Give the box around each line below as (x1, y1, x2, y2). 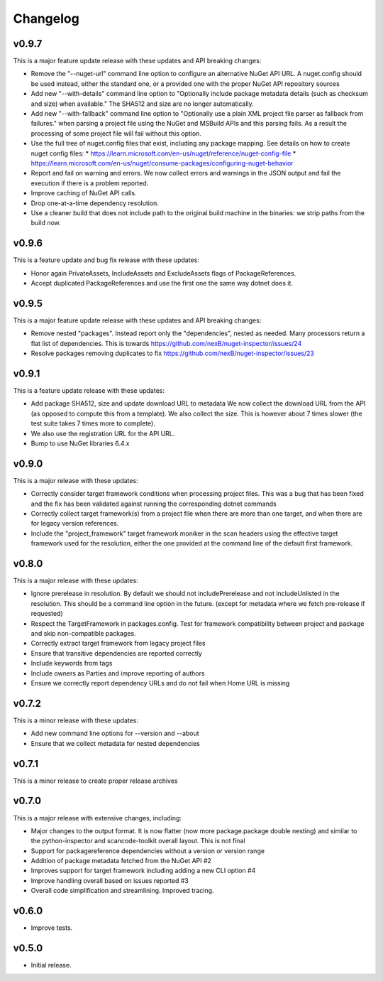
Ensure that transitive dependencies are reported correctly (30, 649, 202, 657)
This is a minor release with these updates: (13, 716, 138, 725)
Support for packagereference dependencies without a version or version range (30, 846, 265, 855)
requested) (30, 609, 63, 618)
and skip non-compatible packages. (30, 629, 136, 638)
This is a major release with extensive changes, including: (13, 813, 182, 822)
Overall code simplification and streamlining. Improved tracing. (30, 887, 214, 895)
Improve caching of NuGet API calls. (30, 189, 137, 197)
